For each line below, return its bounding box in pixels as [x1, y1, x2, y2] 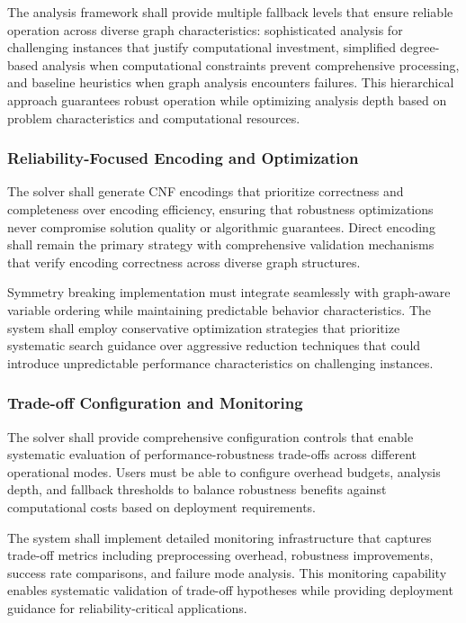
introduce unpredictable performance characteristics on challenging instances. [7, 353, 434, 372]
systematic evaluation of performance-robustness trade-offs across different [7, 445, 417, 464]
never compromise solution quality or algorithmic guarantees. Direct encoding [7, 217, 435, 236]
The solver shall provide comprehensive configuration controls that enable [7, 427, 414, 446]
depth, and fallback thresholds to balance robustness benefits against [7, 480, 387, 499]
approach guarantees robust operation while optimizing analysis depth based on [7, 90, 447, 109]
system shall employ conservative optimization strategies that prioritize [7, 318, 400, 337]
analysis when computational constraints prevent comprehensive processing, [41, 55, 460, 74]
